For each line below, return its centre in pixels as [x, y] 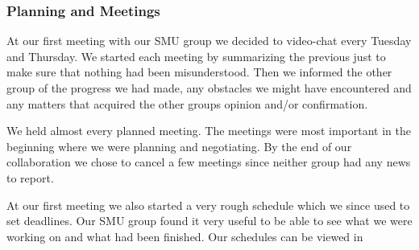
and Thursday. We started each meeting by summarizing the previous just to [196, 56]
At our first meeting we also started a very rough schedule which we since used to [208, 205]
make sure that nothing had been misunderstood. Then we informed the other [199, 72]
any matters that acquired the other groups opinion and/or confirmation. [187, 103]
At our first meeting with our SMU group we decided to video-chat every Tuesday [209, 41]
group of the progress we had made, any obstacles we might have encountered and [209, 88]
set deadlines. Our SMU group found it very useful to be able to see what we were [209, 221]
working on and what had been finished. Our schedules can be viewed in [185, 236]
